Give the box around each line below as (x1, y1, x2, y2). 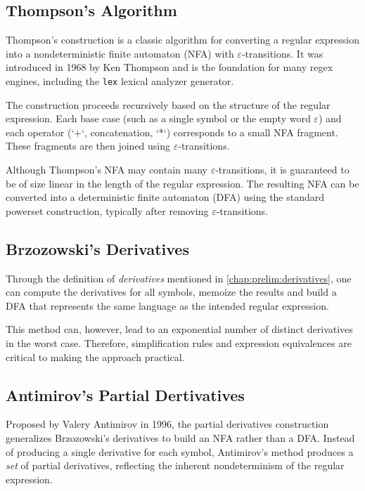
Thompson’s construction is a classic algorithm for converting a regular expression (6, 32, 359, 47)
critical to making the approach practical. (6, 349, 185, 364)
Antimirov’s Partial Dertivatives (6, 384, 245, 405)
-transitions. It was (241, 46, 324, 60)
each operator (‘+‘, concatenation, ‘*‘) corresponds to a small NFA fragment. (6, 124, 338, 139)
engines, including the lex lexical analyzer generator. (6, 73, 234, 88)
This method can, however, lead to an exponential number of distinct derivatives (6, 322, 353, 336)
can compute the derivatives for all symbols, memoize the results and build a (6, 284, 337, 299)
